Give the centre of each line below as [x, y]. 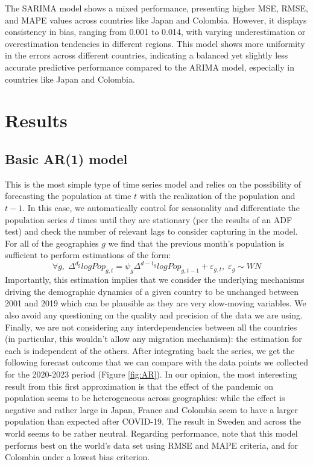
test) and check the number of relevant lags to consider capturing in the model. [151, 231]
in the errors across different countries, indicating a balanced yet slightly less [147, 55]
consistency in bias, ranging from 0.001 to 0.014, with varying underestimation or [155, 32]
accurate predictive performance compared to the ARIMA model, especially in [150, 67]
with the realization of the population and [217, 196]
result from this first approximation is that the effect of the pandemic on [139, 386]
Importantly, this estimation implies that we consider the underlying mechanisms [155, 280]
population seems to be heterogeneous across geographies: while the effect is [145, 398]
